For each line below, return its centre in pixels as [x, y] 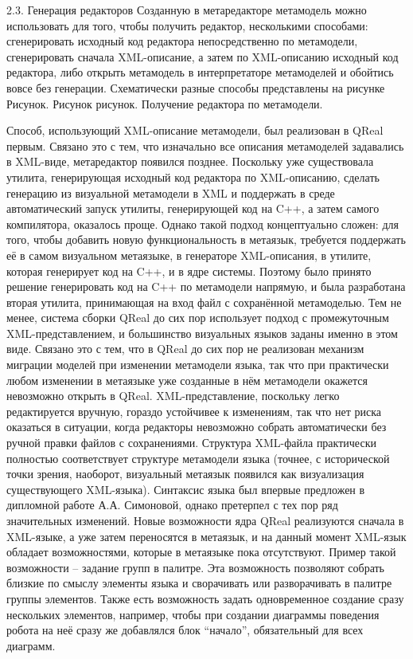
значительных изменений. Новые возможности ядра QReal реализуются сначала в [205, 520]
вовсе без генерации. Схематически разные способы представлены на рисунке [196, 87]
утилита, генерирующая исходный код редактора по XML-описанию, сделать [193, 177]
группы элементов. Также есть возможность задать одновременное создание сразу [205, 598]
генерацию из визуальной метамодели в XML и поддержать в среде [171, 192]
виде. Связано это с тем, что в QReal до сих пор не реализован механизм [185, 349]
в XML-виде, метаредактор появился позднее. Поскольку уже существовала [190, 161]
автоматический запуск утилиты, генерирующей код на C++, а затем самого [193, 208]
